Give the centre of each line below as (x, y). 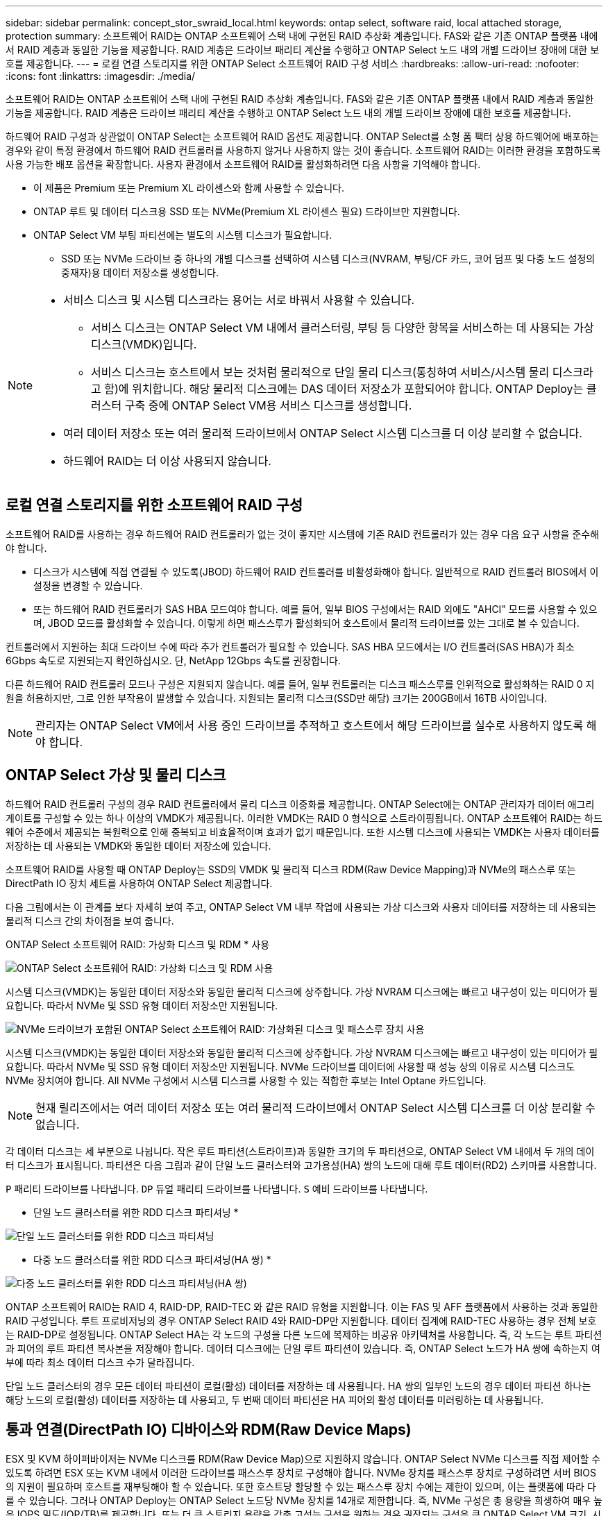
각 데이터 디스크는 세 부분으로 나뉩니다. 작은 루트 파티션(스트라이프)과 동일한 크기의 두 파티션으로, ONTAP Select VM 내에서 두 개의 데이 (300, 1151)
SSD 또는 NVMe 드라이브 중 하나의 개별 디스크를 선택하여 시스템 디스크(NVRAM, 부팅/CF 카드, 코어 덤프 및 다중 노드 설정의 (328, 259)
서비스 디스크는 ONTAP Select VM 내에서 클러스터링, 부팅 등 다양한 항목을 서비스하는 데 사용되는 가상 (343, 328)
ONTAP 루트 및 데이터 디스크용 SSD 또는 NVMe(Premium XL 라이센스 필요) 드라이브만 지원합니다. (247, 211)
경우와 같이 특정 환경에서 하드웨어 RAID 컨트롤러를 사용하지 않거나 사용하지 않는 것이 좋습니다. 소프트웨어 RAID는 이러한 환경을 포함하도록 (303, 150)
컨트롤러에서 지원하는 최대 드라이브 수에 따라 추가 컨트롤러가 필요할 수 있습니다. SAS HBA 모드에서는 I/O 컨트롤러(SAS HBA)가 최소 (290, 646)
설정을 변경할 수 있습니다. (88, 585)
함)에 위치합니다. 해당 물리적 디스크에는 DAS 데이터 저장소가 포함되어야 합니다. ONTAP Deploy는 (344, 389)
